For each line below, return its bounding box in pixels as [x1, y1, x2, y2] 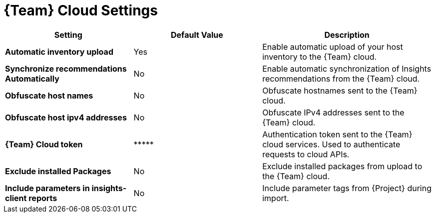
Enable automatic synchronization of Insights [262, 63, 432, 74]
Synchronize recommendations [5, 63, 127, 74]
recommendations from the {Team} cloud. [262, 73, 420, 84]
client [5, 193, 27, 203]
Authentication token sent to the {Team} [262, 129, 413, 139]
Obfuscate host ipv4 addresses [5, 112, 127, 122]
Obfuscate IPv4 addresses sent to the [262, 107, 405, 117]
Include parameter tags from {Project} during [262, 183, 432, 193]
